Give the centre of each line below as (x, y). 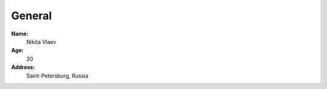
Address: (23, 67)
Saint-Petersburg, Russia (58, 76)
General (31, 16)
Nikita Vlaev (41, 41)
